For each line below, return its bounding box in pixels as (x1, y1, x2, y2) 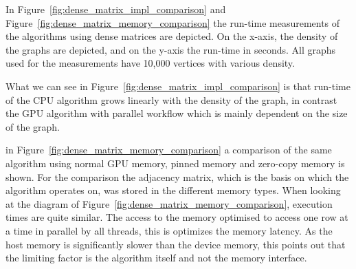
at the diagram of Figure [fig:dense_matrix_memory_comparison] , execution (5, 196, 333, 211)
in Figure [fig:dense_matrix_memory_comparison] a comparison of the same (5, 142, 332, 157)
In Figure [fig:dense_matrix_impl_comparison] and (5, 2, 226, 16)
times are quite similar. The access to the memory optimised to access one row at (5, 210, 348, 224)
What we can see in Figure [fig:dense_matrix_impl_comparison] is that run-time (5, 78, 351, 93)
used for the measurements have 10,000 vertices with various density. (5, 56, 295, 70)
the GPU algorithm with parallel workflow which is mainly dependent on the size (5, 106, 348, 120)
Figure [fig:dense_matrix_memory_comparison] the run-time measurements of (5, 15, 340, 30)
